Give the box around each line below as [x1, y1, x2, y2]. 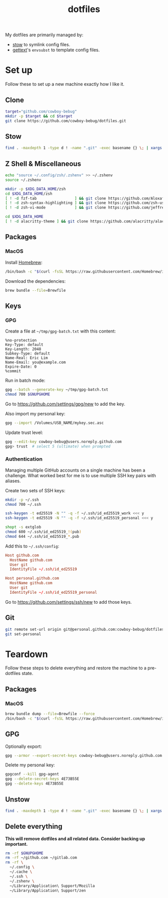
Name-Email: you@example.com [5, 360, 66, 365]
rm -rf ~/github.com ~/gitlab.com [5, 855, 77, 860]
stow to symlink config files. [12, 42, 70, 48]
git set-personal [5, 631, 41, 636]
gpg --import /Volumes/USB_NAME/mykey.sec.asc [5, 420, 104, 425]
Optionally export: [5, 743, 42, 749]
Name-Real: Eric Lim [5, 356, 48, 361]
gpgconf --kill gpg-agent [5, 772, 59, 777]
